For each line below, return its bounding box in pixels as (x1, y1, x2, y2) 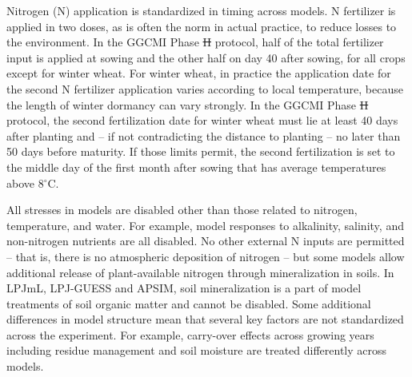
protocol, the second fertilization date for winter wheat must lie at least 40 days (6, 112, 398, 129)
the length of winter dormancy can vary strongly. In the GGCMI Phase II (6, 96, 369, 113)
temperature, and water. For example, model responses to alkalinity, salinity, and (6, 216, 404, 233)
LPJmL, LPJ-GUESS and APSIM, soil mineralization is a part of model (6, 280, 362, 296)
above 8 (6, 174, 44, 191)
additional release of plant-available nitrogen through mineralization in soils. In (6, 264, 394, 280)
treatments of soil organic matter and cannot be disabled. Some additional (6, 295, 371, 312)
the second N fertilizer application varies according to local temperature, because (6, 80, 403, 97)
